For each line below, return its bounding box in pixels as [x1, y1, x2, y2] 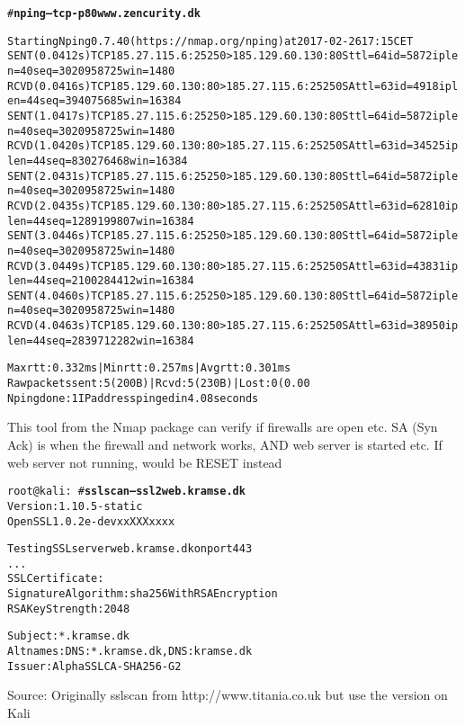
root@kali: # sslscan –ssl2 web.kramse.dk [7, 485, 246, 498]
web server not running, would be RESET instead [7, 452, 282, 471]
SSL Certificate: [7, 572, 104, 586]
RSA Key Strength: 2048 [7, 602, 130, 615]
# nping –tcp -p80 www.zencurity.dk [7, 7, 201, 20]
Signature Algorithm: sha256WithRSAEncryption [7, 587, 278, 601]
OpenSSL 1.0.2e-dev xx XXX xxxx [7, 515, 175, 528]
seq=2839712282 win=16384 [45, 334, 194, 347]
